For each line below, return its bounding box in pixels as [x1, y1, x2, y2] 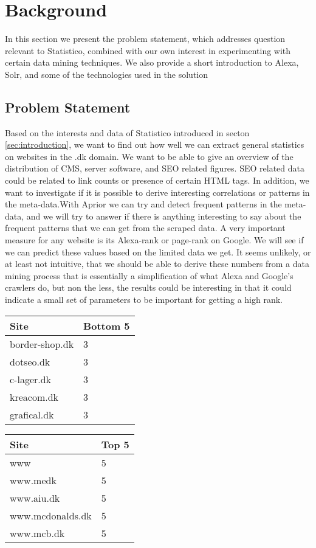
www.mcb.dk [10, 525, 65, 540]
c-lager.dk [10, 372, 52, 386]
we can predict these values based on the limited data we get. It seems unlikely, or [5, 245, 311, 258]
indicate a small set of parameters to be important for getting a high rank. [5, 293, 283, 306]
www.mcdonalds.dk [10, 508, 92, 522]
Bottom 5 [83, 318, 130, 333]
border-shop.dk [10, 336, 74, 351]
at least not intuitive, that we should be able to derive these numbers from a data [5, 257, 309, 270]
